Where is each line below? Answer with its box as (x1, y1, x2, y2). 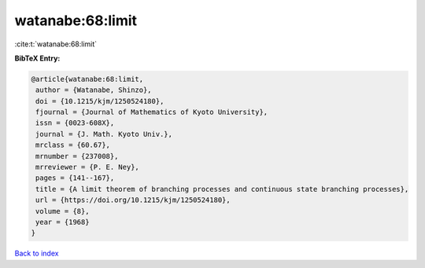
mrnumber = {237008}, (35, 152, 119, 160)
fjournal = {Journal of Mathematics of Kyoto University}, (35, 108, 268, 117)
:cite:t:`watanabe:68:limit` (14, 39, 98, 49)
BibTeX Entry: (14, 53, 61, 63)
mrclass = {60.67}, (35, 141, 110, 149)
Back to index (14, 248, 59, 259)
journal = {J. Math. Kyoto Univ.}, (35, 130, 173, 138)
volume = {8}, (35, 207, 90, 215)
